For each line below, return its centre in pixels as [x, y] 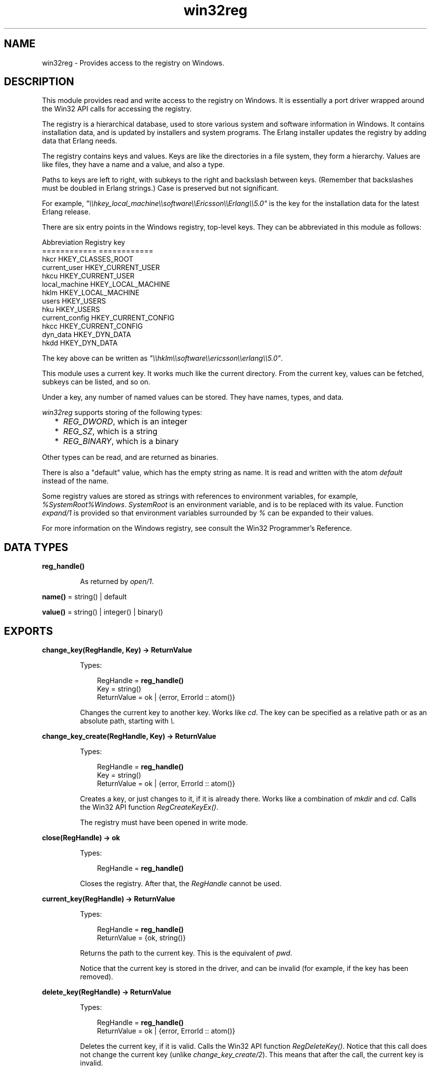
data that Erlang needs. [80, 141]
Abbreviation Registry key [84, 242]
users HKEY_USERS [74, 301]
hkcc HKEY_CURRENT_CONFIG [92, 326]
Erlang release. [66, 212]
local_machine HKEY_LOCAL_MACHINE [106, 284]
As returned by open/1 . [117, 582]
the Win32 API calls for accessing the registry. [117, 109]
